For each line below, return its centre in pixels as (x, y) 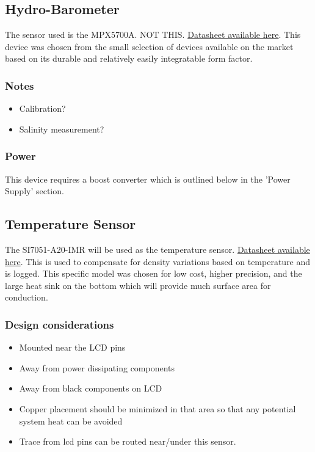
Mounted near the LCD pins (72, 347)
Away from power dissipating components (97, 367)
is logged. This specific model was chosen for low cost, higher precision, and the (154, 273)
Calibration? (42, 108)
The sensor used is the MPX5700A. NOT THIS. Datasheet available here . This (153, 35)
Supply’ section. (34, 191)
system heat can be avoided (71, 421)
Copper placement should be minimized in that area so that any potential (157, 408)
